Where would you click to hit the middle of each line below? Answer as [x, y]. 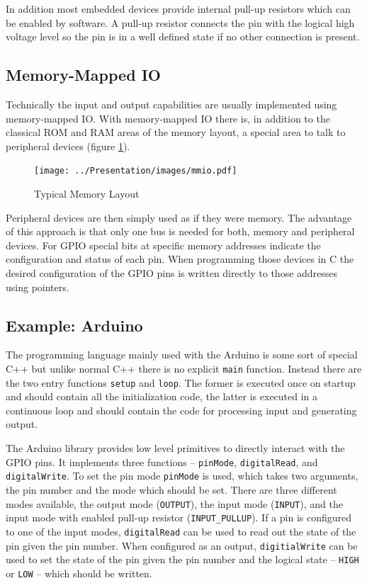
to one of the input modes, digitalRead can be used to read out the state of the [181, 531]
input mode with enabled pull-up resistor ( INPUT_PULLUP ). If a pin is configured [179, 517]
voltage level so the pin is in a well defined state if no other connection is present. [183, 36]
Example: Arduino [74, 325]
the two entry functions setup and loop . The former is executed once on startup [181, 382]
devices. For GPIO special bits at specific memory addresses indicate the [163, 245]
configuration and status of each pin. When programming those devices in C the [180, 259]
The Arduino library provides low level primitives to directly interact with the [175, 448]
